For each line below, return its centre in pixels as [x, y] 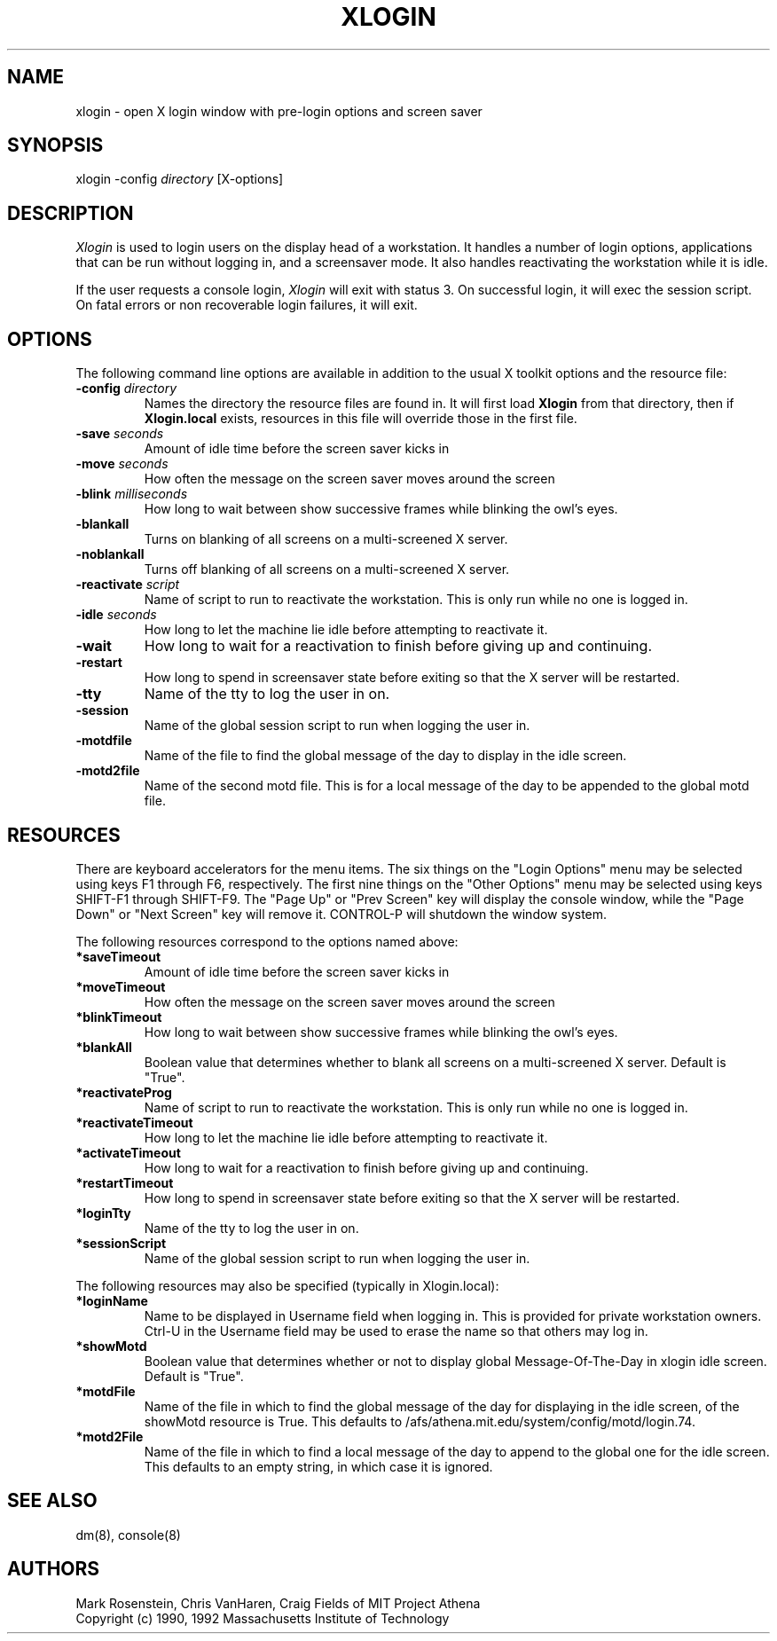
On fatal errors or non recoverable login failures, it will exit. [247, 305]
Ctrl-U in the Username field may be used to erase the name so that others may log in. [396, 1331]
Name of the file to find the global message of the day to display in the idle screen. [385, 756]
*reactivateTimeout [134, 1122]
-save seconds [120, 434]
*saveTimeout [118, 956]
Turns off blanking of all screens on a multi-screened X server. [327, 569]
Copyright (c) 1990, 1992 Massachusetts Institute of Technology [263, 1618]
